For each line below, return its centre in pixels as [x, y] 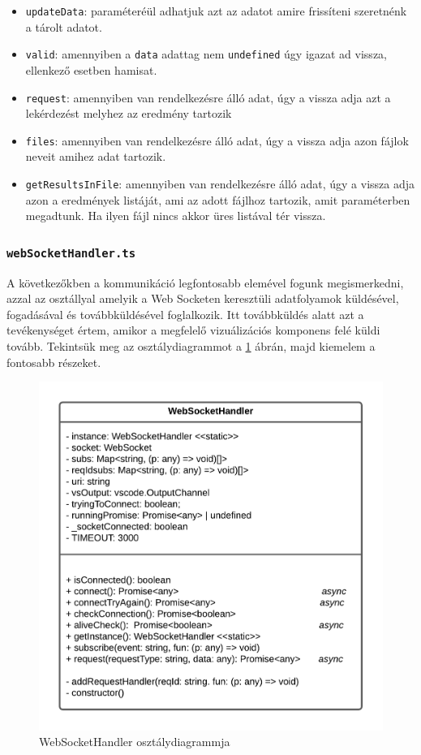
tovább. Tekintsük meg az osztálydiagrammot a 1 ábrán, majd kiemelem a [191, 346]
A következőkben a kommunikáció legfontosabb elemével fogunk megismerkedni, [205, 282]
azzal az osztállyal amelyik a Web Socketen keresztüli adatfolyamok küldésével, [203, 298]
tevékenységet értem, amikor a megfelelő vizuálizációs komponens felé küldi [193, 330]
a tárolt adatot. [64, 26]
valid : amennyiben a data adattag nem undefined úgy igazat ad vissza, [206, 54]
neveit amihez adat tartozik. [96, 156]
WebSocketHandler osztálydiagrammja [135, 742]
